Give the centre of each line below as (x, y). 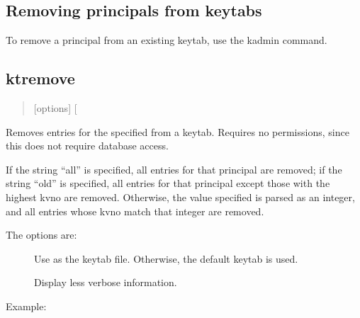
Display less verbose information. (106, 282)
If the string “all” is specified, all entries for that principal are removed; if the (174, 169)
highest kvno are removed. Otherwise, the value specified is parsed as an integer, (180, 197)
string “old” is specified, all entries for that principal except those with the (168, 183)
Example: (26, 306)
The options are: (41, 235)
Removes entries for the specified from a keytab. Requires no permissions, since (178, 131)
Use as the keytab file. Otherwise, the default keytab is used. (166, 258)
